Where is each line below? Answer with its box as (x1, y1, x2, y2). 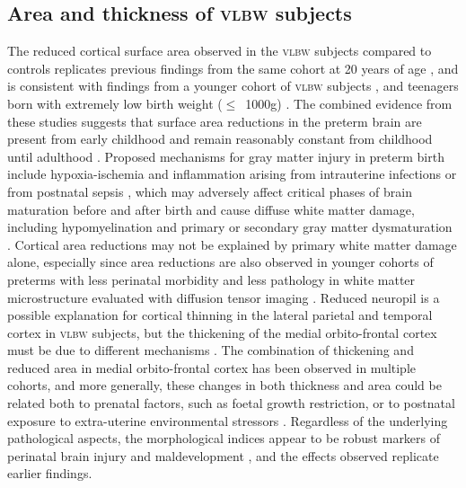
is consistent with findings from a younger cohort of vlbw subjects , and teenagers (7, 76, 459, 95)
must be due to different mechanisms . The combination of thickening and (7, 341, 414, 359)
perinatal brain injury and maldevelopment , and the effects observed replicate (7, 446, 439, 465)
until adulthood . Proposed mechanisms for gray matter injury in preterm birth (7, 146, 444, 165)
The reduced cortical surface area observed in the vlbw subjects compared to (7, 41, 432, 60)
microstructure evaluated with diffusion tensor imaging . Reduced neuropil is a (7, 288, 440, 306)
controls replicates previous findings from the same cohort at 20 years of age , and (7, 58, 459, 77)
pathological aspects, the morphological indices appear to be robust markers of (7, 429, 441, 448)
